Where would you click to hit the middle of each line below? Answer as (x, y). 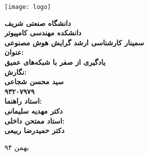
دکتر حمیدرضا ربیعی (35, 130)
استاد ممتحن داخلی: (35, 120)
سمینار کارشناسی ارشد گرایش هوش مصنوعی (74, 42)
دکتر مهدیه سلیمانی (34, 111)
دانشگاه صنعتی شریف (38, 23)
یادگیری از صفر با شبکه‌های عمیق (55, 62)
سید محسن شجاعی (34, 81)
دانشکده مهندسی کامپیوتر (43, 33)
